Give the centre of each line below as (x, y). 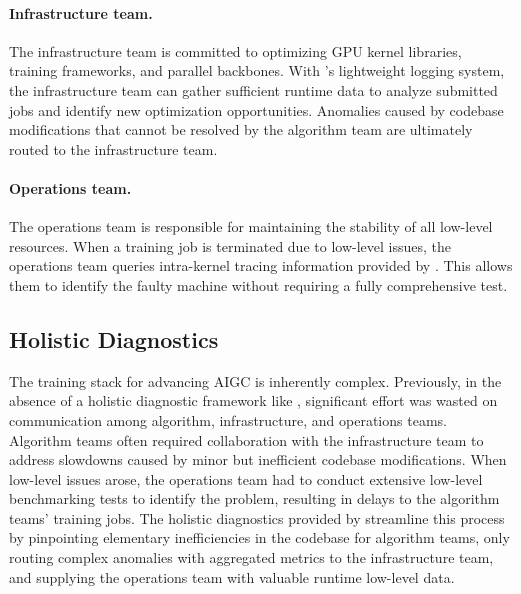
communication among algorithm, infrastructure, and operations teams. (228, 419)
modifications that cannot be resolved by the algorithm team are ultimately (241, 129)
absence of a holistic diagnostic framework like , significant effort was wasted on (253, 400)
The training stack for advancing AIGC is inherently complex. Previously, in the (255, 380)
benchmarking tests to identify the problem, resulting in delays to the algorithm (254, 498)
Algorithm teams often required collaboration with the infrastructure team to (246, 439)
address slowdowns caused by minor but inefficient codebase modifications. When (258, 459)
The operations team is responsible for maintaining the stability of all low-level (251, 226)
